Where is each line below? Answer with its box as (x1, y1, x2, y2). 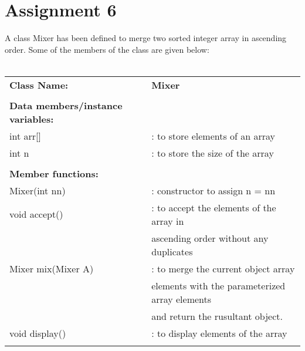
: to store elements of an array (151, 129, 276, 143)
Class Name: (9, 77, 69, 92)
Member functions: (9, 166, 99, 180)
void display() (9, 326, 66, 340)
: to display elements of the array (151, 326, 287, 340)
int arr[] (9, 129, 41, 143)
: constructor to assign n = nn (151, 183, 276, 197)
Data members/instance (9, 98, 123, 112)
